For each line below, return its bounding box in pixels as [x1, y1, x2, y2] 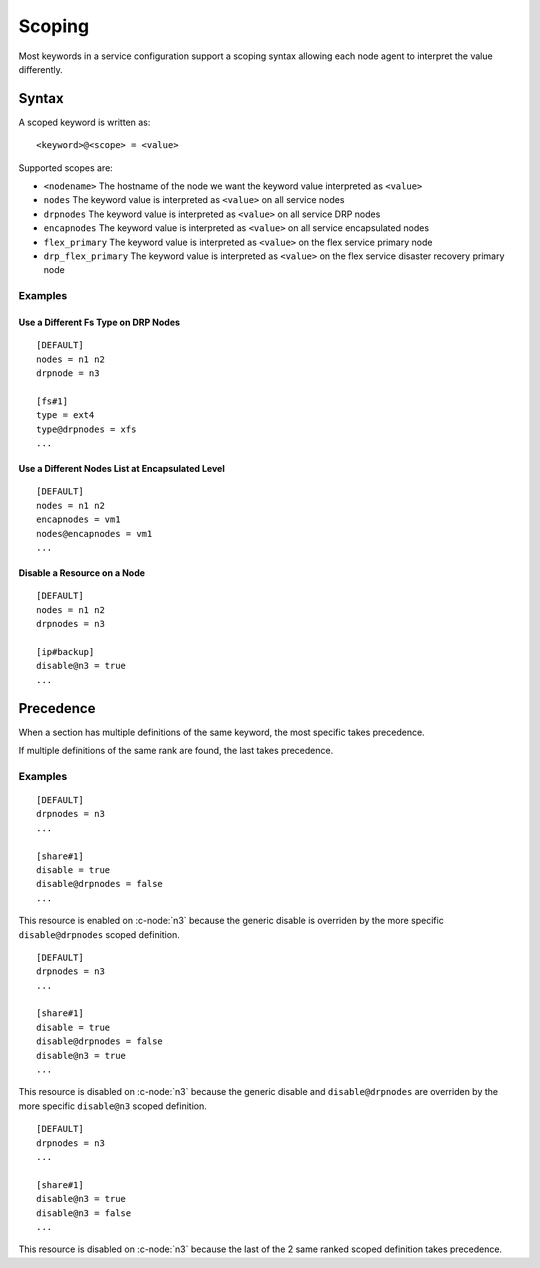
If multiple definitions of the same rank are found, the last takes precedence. [18, 745, 334, 757]
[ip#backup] [36, 646, 95, 657]
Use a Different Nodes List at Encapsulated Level [18, 463, 225, 475]
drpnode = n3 [36, 368, 100, 379]
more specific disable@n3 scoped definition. [18, 1100, 207, 1112]
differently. [18, 63, 64, 75]
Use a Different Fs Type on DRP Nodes [18, 316, 180, 328]
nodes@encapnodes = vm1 [36, 528, 153, 539]
